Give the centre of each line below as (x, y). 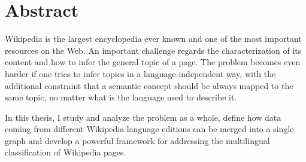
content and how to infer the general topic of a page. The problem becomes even (153, 62)
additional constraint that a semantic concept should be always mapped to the (149, 85)
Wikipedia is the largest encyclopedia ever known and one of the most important (153, 39)
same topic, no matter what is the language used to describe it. (121, 97)
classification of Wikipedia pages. (66, 152)
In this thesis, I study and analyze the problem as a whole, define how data (143, 117)
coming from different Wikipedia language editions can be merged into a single (149, 129)
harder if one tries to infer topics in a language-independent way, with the (140, 73)
